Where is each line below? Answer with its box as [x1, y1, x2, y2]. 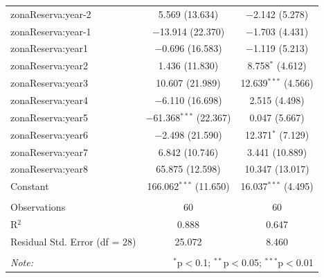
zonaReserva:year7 [10, 144, 88, 159]
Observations [10, 200, 66, 214]
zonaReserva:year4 [10, 92, 88, 107]
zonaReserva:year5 [10, 110, 88, 124]
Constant [10, 179, 49, 193]
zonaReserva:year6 [10, 127, 88, 141]
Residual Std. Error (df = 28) [10, 234, 136, 248]
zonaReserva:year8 [10, 162, 88, 176]
